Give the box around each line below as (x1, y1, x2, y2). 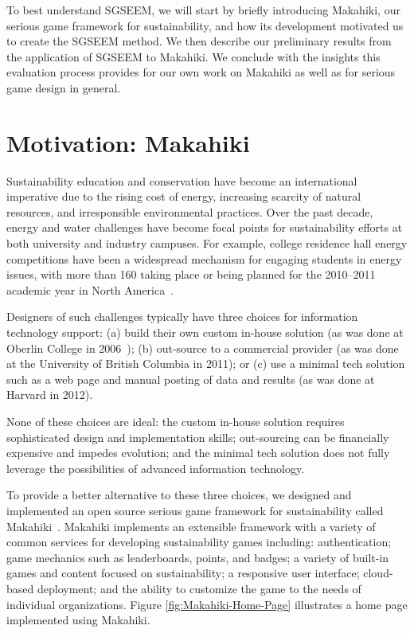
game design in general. (6, 79, 121, 96)
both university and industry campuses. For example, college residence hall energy (6, 235, 408, 252)
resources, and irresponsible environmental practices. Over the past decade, (6, 203, 373, 220)
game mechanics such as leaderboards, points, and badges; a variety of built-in (6, 549, 389, 565)
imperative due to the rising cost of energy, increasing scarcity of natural (6, 188, 361, 205)
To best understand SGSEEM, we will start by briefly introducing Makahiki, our (6, 2, 400, 18)
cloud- (363, 565, 393, 581)
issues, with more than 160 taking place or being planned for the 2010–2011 (6, 266, 376, 283)
